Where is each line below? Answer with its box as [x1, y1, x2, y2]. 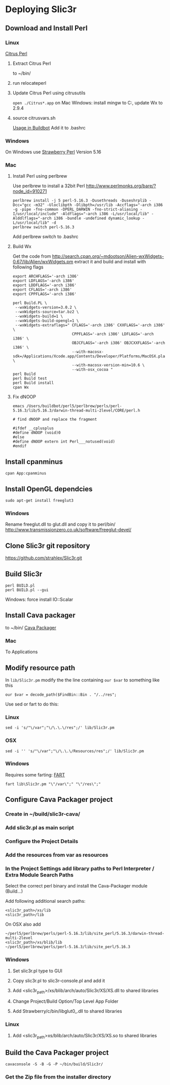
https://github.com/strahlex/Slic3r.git [5, 555, 82, 561]
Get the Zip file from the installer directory [5, 1073, 112, 1080]
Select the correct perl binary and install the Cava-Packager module [5, 883, 148, 889]
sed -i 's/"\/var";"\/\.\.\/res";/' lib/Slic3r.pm [5, 725, 115, 730]
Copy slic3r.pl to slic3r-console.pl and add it [12, 977, 105, 984]
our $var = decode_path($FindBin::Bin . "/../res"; [5, 692, 117, 697]
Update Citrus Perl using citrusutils [12, 90, 86, 96]
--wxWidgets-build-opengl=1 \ [15, 318, 79, 323]
